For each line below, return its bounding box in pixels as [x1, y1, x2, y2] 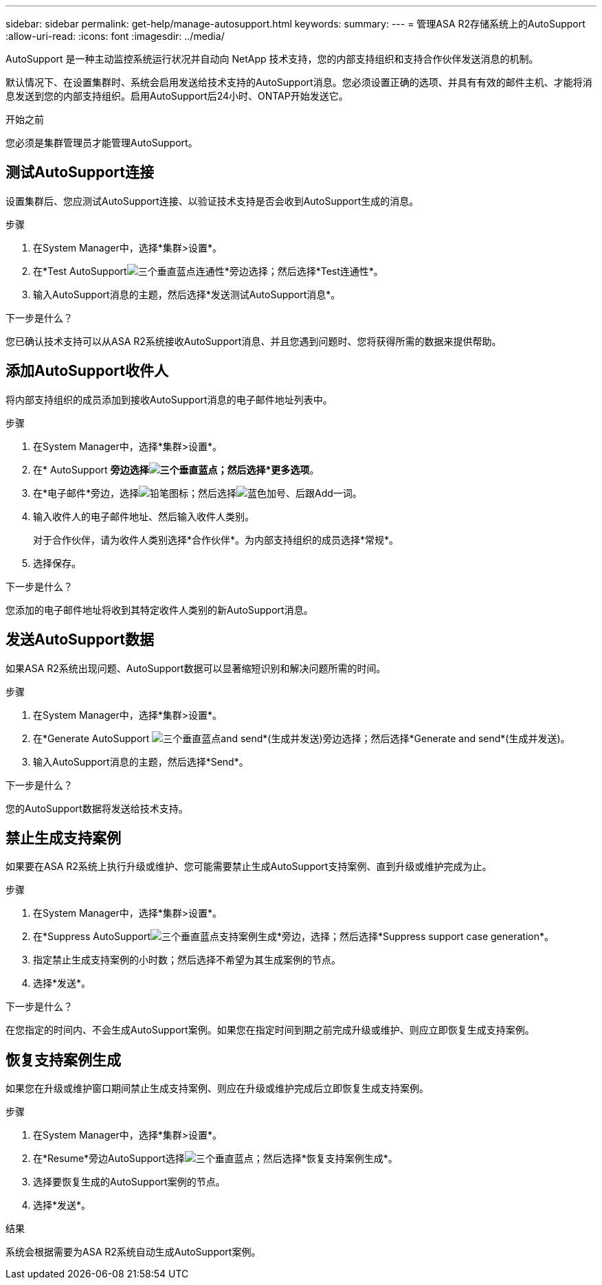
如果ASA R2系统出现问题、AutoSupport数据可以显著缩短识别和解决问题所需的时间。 [5, 662, 386, 674]
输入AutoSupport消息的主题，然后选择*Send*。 [33, 755, 249, 768]
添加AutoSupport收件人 [5, 362, 168, 380]
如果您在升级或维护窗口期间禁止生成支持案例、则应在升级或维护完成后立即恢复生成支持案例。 [5, 1082, 429, 1095]
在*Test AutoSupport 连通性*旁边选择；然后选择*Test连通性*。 [33, 265, 383, 277]
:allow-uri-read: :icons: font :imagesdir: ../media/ [5, 30, 225, 42]
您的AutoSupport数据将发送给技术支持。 [5, 802, 188, 814]
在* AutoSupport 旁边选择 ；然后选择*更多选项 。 [33, 463, 320, 476]
